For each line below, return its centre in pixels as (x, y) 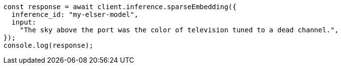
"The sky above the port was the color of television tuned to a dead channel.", (179, 30)
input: (24, 22)
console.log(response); (49, 45)
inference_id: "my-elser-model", (75, 14)
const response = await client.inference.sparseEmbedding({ (120, 7)
